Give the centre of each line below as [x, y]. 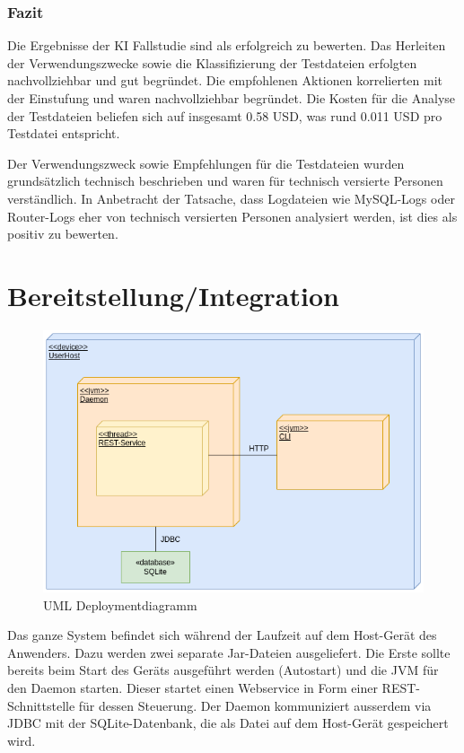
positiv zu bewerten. [63, 234]
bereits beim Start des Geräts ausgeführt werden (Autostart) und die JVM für [223, 670]
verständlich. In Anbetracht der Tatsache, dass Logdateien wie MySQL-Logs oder [231, 198]
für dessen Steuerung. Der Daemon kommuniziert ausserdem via [255, 705]
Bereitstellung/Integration [173, 295]
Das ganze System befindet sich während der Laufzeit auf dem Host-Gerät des [222, 635]
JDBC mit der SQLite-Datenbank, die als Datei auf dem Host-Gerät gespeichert [228, 723]
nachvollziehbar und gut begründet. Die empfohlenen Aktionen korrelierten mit [225, 80]
